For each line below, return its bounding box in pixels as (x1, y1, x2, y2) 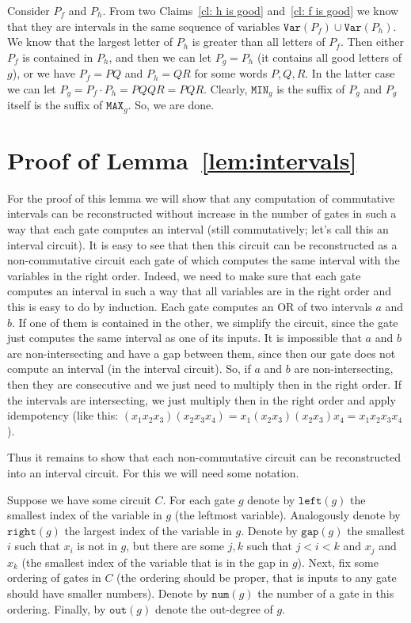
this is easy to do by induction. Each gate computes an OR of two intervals (7, 298, 372, 315)
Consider (7, 2, 50, 18)
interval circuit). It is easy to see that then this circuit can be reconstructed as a (7, 236, 398, 253)
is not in (77, 538, 117, 554)
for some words (194, 65, 268, 82)
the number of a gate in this (257, 584, 394, 601)
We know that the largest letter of (7, 33, 173, 50)
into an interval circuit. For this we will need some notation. (7, 464, 299, 481)
